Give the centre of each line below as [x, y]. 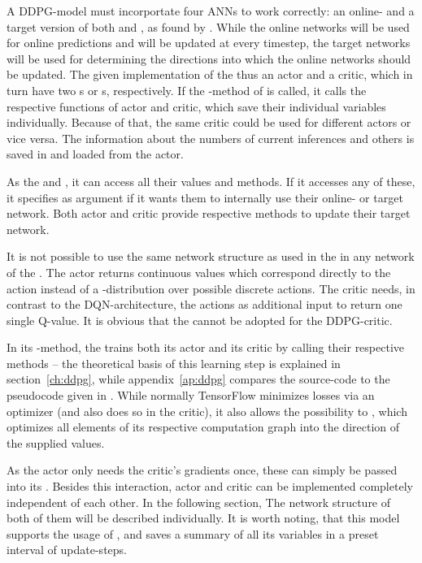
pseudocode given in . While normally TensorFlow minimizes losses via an [191, 395]
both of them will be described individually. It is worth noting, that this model [203, 518]
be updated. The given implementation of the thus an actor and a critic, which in [210, 74]
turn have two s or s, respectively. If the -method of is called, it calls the [187, 90]
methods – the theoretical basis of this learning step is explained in [174, 363]
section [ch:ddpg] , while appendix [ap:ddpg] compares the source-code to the [198, 379]
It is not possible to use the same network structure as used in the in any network [211, 256]
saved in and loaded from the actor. [95, 154]
